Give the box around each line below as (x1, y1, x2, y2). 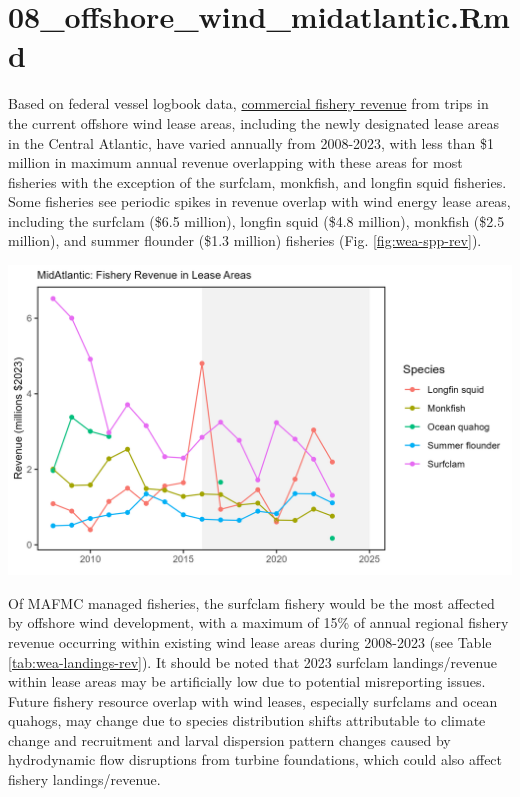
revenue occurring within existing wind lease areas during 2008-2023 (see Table (8, 631, 492, 652)
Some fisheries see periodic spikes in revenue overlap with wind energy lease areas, (8, 191, 511, 212)
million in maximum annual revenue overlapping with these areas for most (8, 152, 463, 173)
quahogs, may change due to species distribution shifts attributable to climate (8, 710, 486, 731)
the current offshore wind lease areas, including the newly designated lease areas (8, 112, 500, 133)
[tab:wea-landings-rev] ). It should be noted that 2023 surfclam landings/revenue (8, 651, 497, 672)
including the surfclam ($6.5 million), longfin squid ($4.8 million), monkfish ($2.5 (8, 210, 505, 231)
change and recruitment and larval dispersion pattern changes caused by (8, 729, 451, 750)
